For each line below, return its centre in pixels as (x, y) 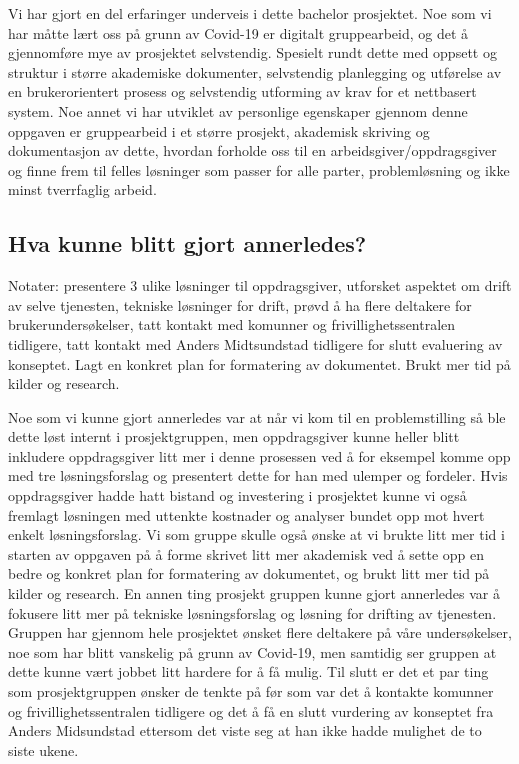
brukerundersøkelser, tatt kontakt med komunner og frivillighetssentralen (232, 324)
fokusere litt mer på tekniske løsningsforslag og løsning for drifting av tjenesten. (252, 612)
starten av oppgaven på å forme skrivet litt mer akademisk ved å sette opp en (246, 553)
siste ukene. (43, 749)
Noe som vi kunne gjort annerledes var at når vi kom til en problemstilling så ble (257, 416)
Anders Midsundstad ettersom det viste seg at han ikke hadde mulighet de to (245, 730)
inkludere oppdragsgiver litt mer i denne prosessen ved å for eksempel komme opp (259, 455)
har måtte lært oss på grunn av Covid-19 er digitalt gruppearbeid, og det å (238, 32)
